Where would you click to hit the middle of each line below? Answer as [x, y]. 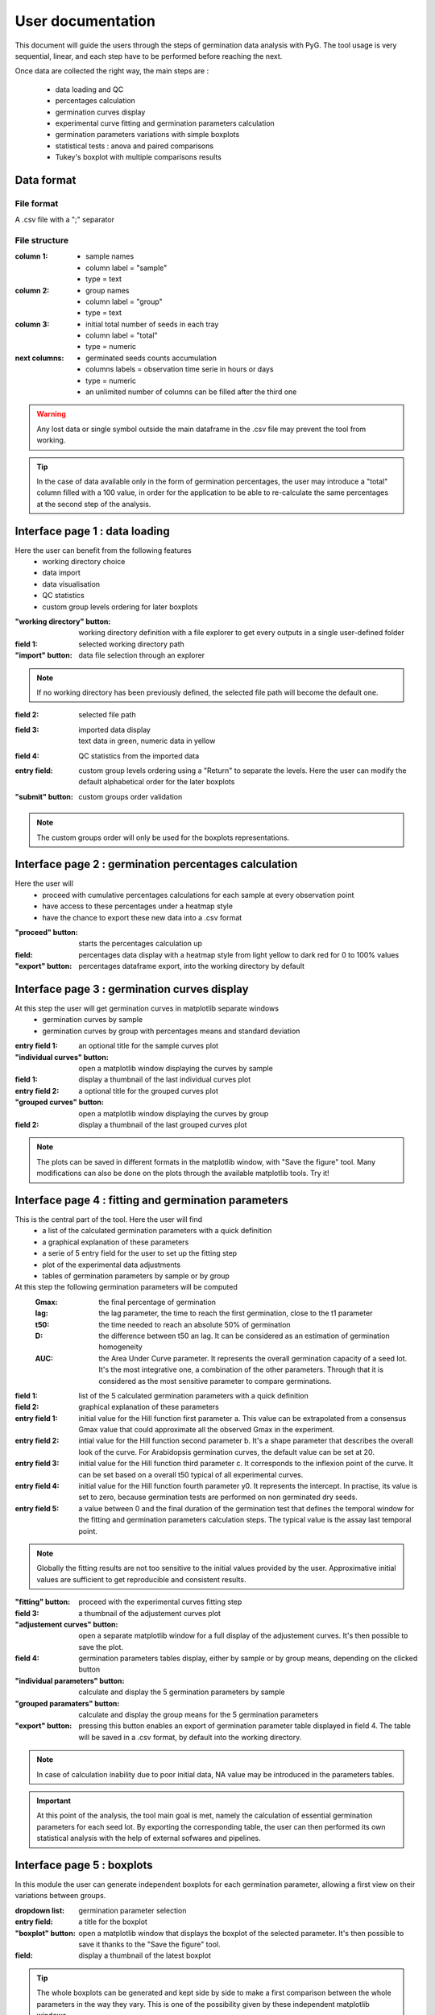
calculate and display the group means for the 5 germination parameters [199, 1715]
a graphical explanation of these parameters [116, 1242]
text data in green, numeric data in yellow [147, 741]
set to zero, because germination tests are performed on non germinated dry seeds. [218, 1497]
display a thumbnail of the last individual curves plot [165, 1079]
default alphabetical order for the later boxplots [157, 782]
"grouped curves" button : [59, 1102]
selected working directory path [131, 644]
